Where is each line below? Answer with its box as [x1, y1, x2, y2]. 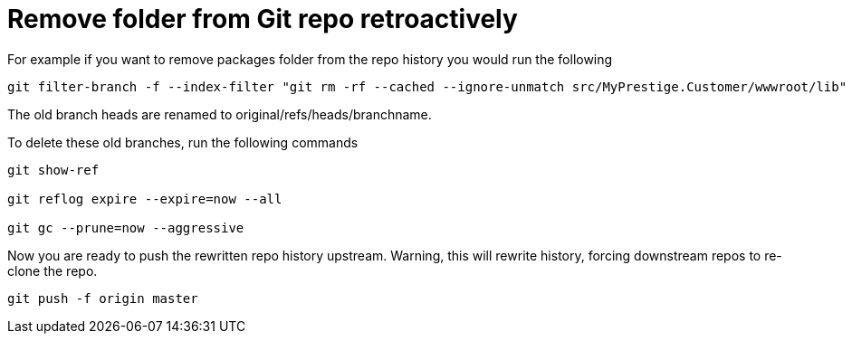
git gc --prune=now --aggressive [7, 220, 244, 235]
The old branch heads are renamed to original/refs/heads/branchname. [7, 106, 432, 122]
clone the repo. [7, 262, 98, 279]
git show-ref [7, 162, 100, 177]
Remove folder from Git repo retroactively [7, 4, 518, 34]
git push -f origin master [7, 290, 198, 306]
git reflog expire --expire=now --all [7, 191, 282, 206]
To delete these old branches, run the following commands [7, 134, 359, 150]
